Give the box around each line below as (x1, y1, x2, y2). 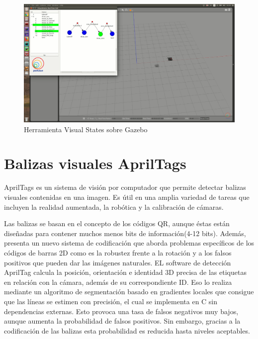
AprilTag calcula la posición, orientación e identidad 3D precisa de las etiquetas (4, 267, 247, 277)
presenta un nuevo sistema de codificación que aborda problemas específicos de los (4, 238, 255, 248)
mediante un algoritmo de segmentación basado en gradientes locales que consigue (4, 286, 254, 297)
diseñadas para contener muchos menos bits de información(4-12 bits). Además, (4, 228, 246, 238)
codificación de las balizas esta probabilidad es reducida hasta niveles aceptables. (4, 325, 250, 336)
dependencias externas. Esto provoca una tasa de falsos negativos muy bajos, (4, 306, 239, 316)
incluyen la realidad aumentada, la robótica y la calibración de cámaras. (4, 201, 224, 212)
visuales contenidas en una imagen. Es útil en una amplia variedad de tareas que (4, 191, 250, 202)
